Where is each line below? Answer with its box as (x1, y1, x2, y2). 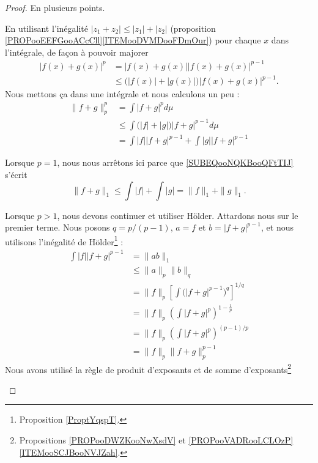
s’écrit (5, 168, 28, 181)
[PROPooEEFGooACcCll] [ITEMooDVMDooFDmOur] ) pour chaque (5, 34, 261, 46)
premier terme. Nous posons (5, 221, 110, 234)
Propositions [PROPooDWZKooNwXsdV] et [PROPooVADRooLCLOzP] (19, 434, 294, 446)
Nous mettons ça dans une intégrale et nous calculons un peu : (5, 87, 240, 100)
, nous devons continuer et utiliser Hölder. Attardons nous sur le (57, 209, 298, 221)
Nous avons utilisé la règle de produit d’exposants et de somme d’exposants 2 (5, 361, 292, 376)
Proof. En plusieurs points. (5, 1, 105, 13)
